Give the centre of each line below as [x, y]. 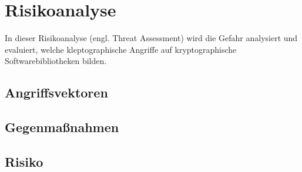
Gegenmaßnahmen [62, 127]
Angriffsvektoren [56, 92]
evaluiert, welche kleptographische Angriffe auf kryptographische [121, 49]
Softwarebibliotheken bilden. [56, 61]
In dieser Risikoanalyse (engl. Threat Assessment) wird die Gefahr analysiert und [151, 38]
